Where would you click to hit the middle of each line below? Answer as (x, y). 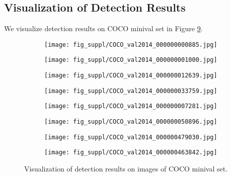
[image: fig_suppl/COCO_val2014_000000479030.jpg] (131, 137)
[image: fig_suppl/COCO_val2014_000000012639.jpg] (131, 76)
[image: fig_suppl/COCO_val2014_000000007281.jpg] (131, 106)
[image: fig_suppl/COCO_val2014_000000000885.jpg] (131, 45)
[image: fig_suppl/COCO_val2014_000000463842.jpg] (131, 153)
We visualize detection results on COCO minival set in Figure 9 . (103, 28)
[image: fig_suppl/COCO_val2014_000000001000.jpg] (131, 60)
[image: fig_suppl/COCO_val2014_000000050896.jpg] (131, 122)
